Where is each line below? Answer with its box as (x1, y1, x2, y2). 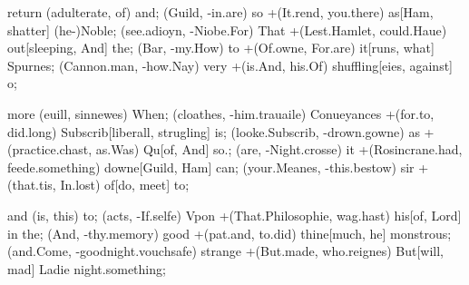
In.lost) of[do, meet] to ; (60, 175, 190, 194)
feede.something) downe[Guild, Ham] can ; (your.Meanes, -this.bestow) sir (7, 157, 415, 176)
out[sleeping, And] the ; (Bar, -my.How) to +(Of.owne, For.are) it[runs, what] (7, 38, 435, 57)
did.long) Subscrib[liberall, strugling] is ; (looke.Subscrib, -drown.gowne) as (7, 122, 420, 141)
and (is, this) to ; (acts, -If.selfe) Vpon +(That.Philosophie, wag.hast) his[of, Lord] (7, 205, 462, 224)
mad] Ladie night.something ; (7, 259, 166, 278)
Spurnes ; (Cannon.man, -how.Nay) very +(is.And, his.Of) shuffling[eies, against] (7, 55, 453, 74)
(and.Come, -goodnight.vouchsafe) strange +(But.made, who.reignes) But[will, (7, 241, 445, 260)
